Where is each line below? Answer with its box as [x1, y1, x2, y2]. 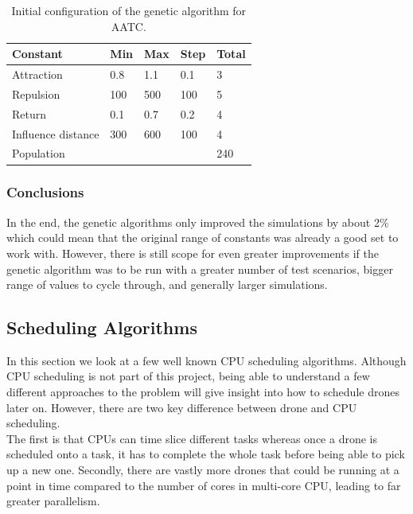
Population [12, 145, 65, 162]
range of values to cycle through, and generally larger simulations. [6, 276, 328, 293]
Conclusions [6, 182, 84, 202]
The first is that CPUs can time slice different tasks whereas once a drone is [6, 430, 377, 446]
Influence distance [12, 125, 99, 142]
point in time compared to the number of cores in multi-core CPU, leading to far [6, 477, 401, 493]
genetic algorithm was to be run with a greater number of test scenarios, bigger [6, 260, 393, 277]
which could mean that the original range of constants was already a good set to [6, 229, 399, 246]
